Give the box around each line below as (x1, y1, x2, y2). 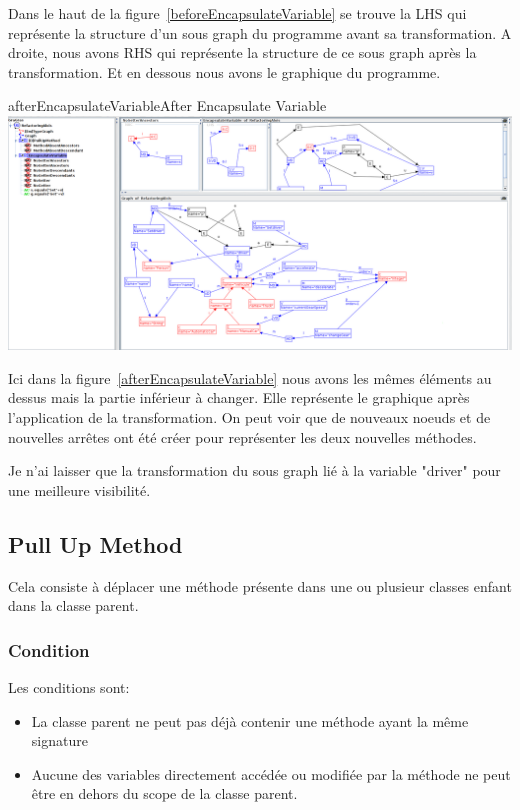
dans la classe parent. (8, 595, 139, 616)
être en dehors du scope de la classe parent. (31, 783, 298, 804)
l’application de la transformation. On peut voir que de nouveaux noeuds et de (8, 407, 491, 428)
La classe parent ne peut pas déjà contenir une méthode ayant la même (31, 710, 469, 731)
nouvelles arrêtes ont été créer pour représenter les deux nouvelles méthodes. (8, 426, 477, 447)
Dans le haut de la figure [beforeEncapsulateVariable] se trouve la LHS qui (8, 3, 467, 23)
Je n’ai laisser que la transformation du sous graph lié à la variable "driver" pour (8, 460, 501, 481)
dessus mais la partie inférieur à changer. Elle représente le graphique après (8, 387, 470, 408)
